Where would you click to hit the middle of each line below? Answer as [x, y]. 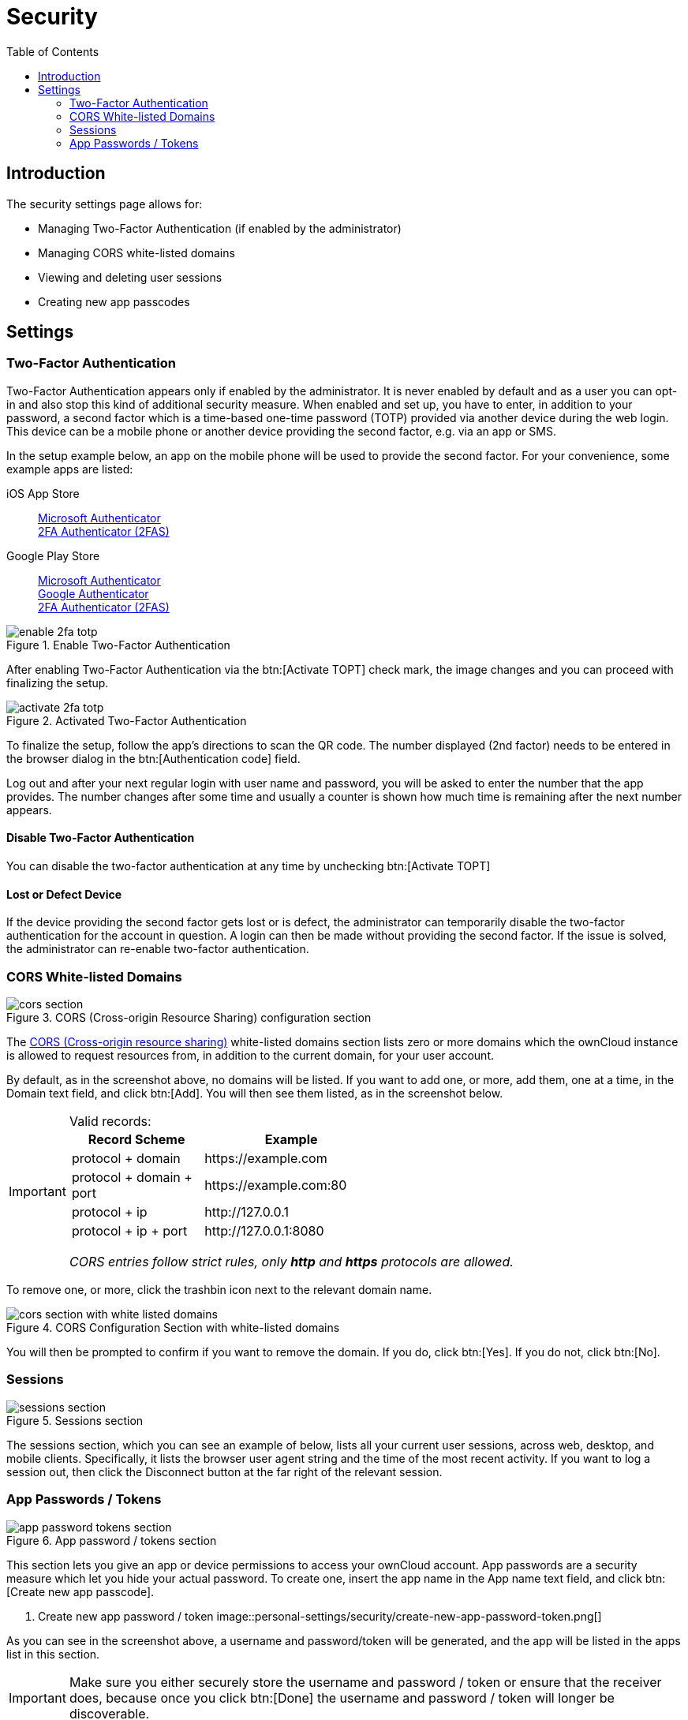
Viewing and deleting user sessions [130, 277]
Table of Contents [53, 51]
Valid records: [110, 1121]
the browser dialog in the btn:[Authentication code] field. [153, 758]
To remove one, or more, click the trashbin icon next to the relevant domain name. [219, 1290]
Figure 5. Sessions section [75, 1420]
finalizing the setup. [58, 682]
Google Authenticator [93, 593]
